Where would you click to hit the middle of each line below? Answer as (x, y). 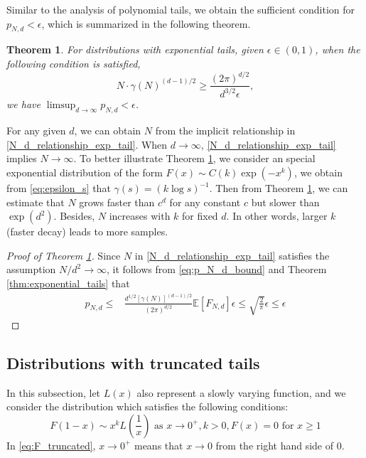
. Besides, (74, 216)
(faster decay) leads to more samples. (87, 231)
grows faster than (117, 202)
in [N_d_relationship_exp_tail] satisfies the (232, 255)
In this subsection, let (54, 392)
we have (23, 104)
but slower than (285, 202)
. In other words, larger (277, 216)
